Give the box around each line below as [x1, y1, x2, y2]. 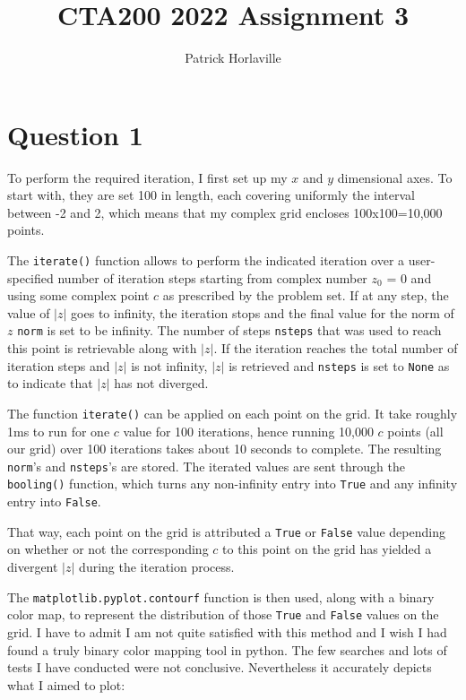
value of [7, 303, 50, 322]
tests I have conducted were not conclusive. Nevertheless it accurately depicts [7, 658, 432, 677]
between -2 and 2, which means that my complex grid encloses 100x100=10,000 [7, 203, 443, 221]
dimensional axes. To [337, 168, 453, 186]
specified [7, 268, 54, 287]
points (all [387, 421, 444, 440]
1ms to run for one [7, 421, 110, 440]
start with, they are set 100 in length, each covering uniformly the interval [7, 186, 415, 204]
